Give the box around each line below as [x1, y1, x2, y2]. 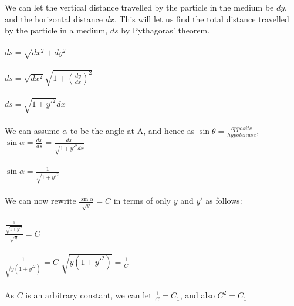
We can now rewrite [5, 194, 76, 207]
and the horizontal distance [5, 12, 103, 25]
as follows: [205, 194, 242, 207]
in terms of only [113, 194, 171, 207]
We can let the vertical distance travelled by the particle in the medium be [5, 1, 274, 14]
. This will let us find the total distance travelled [114, 12, 289, 25]
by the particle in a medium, [5, 24, 108, 36]
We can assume [5, 124, 60, 136]
